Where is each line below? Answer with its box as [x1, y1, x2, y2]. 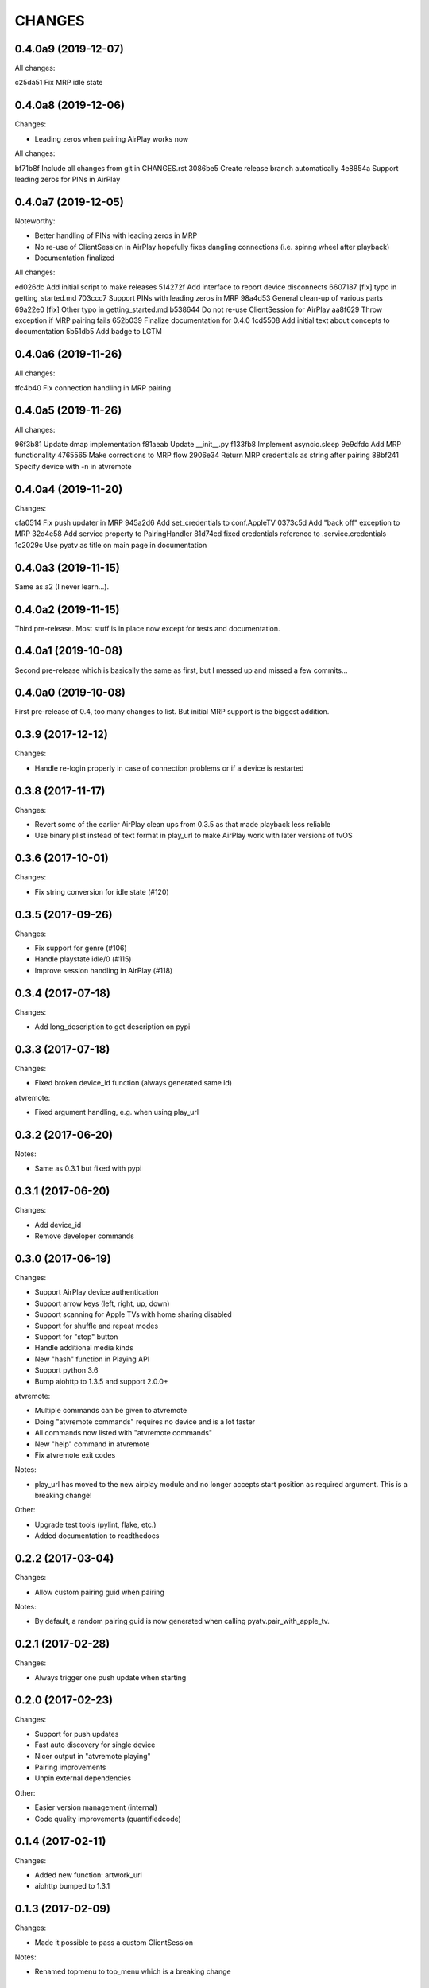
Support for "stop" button [34, 1332, 118, 1342]
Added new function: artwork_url [34, 1870, 142, 1880]
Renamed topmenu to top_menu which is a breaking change [34, 1967, 231, 1976]
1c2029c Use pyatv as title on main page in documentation [14, 540, 207, 549]
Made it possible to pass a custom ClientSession [34, 1937, 194, 1947]
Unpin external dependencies [34, 1773, 131, 1783]
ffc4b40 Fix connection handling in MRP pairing [14, 382, 172, 393]
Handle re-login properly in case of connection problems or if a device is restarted [34, 763, 304, 773]
